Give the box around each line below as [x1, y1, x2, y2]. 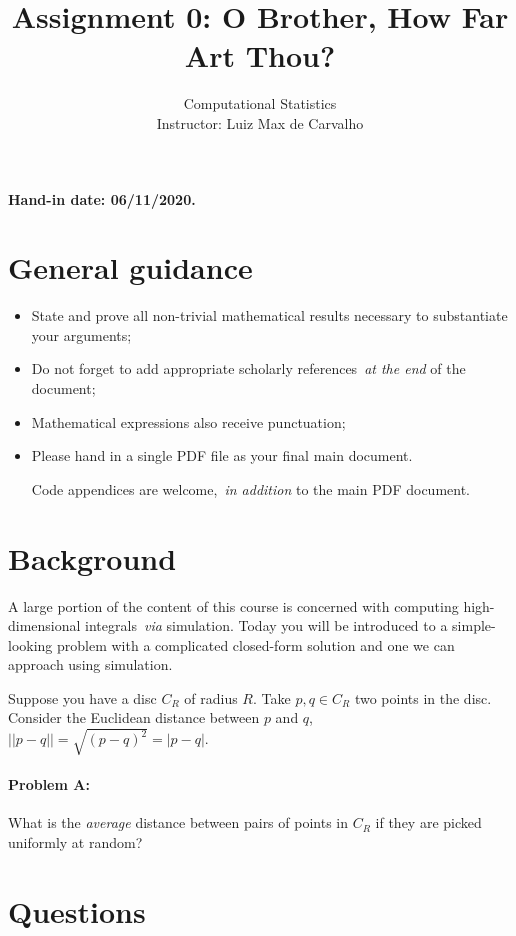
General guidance [8, 247, 253, 288]
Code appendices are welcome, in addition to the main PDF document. [31, 478, 470, 499]
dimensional [8, 615, 81, 636]
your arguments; [31, 324, 132, 345]
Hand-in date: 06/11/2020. [8, 188, 196, 209]
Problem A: [8, 774, 90, 795]
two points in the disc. [354, 687, 492, 708]
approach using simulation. [8, 654, 173, 675]
